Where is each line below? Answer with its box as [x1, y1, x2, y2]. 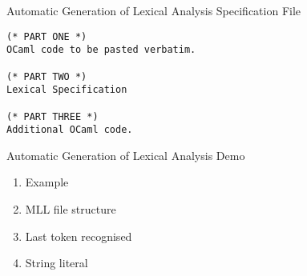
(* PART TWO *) [6, 70, 87, 82]
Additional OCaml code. [6, 124, 133, 136]
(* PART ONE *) [6, 30, 87, 42]
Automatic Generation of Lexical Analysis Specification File [6, 2, 301, 18]
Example [25, 174, 69, 190]
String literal [25, 254, 88, 271]
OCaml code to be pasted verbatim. [6, 44, 196, 56]
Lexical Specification [6, 84, 127, 96]
